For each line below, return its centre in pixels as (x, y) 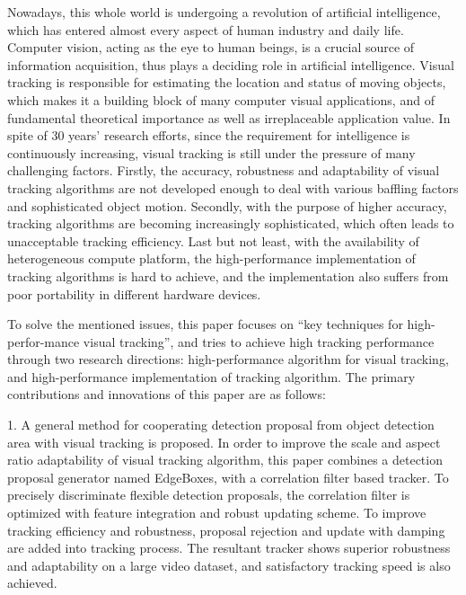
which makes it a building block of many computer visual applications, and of (221, 99)
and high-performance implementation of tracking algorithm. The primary (211, 376)
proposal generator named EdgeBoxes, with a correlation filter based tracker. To (228, 477)
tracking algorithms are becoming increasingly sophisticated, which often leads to (231, 223)
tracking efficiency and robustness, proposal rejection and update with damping (226, 530)
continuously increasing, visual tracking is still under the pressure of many (211, 152)
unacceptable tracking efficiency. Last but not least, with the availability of (213, 240)
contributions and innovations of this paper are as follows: (167, 394)
